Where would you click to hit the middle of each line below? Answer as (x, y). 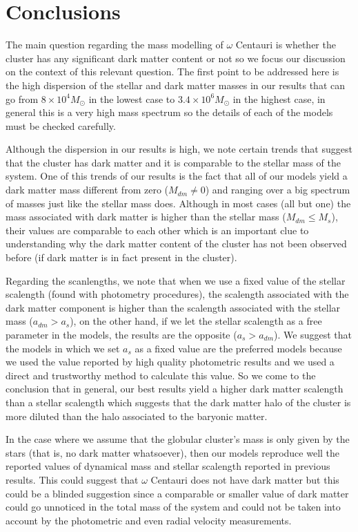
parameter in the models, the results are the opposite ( (121, 334)
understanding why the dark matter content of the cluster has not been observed (176, 244)
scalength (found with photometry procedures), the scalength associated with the (177, 294)
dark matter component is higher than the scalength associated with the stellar (173, 307)
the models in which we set (63, 348)
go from (22, 98)
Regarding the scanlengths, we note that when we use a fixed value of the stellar (176, 280)
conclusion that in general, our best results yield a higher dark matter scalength (175, 389)
